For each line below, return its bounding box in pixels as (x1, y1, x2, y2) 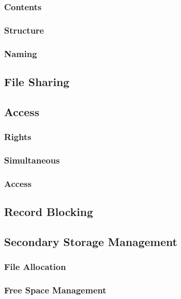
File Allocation (4, 260, 66, 273)
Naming (4, 47, 37, 60)
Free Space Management (4, 283, 107, 296)
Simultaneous (4, 153, 60, 166)
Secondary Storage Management (4, 233, 177, 249)
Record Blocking (4, 204, 94, 220)
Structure (4, 23, 44, 36)
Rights (4, 130, 32, 143)
